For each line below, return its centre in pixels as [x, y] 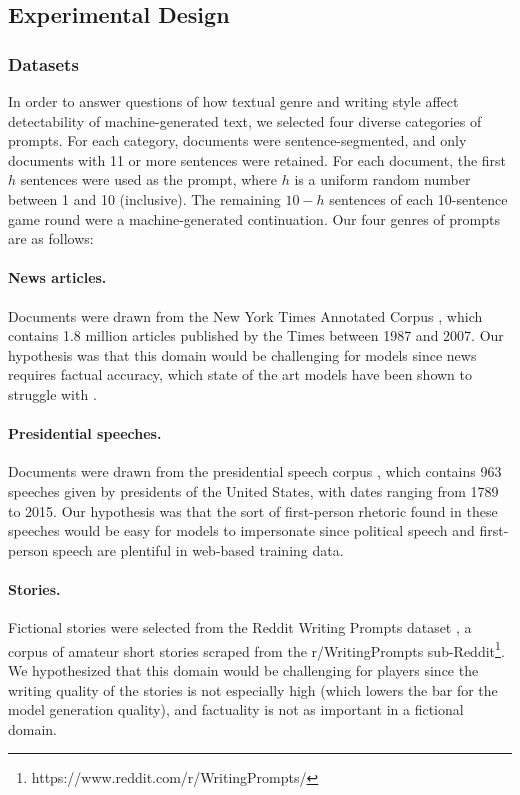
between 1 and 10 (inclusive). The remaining [144, 198]
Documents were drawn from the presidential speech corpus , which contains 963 [255, 471]
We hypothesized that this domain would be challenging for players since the [243, 669]
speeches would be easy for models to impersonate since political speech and [241, 530]
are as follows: [51, 238]
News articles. [57, 277]
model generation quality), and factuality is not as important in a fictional [236, 709]
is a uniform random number [382, 179]
